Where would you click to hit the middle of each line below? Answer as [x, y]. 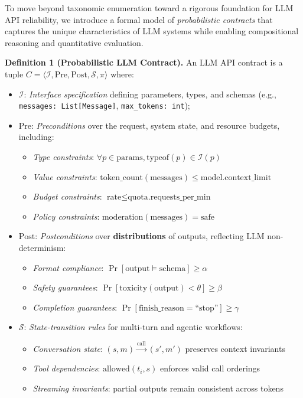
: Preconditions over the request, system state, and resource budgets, [156, 125]
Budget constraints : [67, 196]
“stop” [207, 308]
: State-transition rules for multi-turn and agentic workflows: [133, 327]
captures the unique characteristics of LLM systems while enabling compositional [152, 31]
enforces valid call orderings [210, 368]
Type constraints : [63, 156]
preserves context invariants [235, 348]
